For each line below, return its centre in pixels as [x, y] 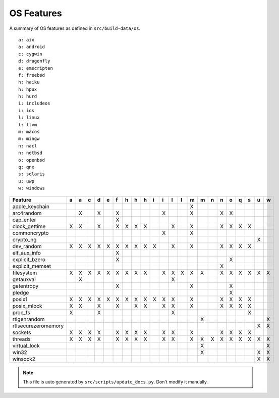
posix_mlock [27, 306]
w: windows [32, 188]
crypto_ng [24, 239]
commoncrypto [31, 233]
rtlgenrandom [29, 319]
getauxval [24, 279]
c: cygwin [30, 54]
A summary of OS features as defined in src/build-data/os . [75, 28]
